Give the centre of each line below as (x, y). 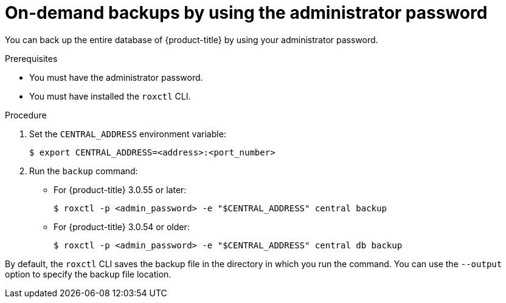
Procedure (26, 115)
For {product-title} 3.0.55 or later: (120, 189)
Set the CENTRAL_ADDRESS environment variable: (128, 134)
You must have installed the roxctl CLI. (110, 96)
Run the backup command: (84, 171)
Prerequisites (31, 58)
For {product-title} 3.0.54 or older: (122, 226)
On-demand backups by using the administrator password (246, 13)
